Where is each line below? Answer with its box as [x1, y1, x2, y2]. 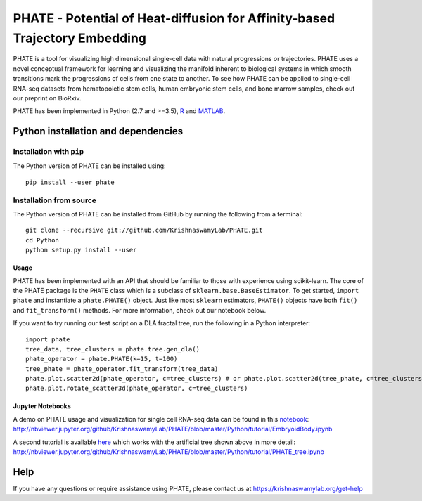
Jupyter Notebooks [13, 402, 72, 410]
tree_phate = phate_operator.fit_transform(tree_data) [25, 365, 219, 372]
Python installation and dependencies [13, 125, 183, 137]
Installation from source [13, 195, 97, 205]
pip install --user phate [25, 178, 115, 186]
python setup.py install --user [25, 246, 137, 254]
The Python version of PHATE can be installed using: [13, 162, 166, 170]
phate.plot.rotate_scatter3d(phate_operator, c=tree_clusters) [25, 384, 248, 393]
